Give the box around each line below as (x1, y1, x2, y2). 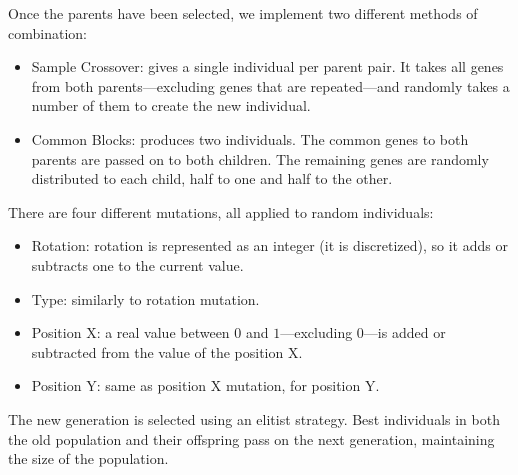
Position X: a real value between (31, 322, 230, 343)
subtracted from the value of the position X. (31, 341, 303, 362)
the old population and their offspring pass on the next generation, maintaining (8, 428, 495, 449)
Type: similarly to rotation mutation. (31, 288, 260, 309)
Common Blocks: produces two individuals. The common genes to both (31, 128, 469, 149)
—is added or (363, 322, 446, 343)
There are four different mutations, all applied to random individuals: (8, 201, 434, 222)
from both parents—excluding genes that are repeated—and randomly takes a (31, 75, 510, 96)
